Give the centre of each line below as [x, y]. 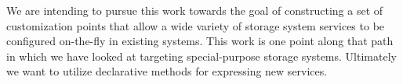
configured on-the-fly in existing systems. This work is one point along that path [200, 41]
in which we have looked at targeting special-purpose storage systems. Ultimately [201, 56]
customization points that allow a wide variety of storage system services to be [196, 25]
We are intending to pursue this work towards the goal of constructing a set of [195, 10]
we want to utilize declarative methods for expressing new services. [167, 71]
